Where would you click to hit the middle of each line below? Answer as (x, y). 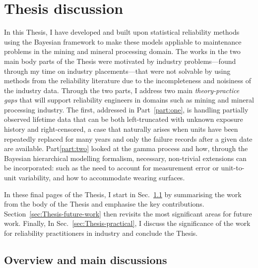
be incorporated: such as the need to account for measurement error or (111, 168)
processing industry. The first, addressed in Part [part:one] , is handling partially (126, 109)
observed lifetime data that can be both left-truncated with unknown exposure (124, 119)
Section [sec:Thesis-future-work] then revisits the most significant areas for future (128, 213)
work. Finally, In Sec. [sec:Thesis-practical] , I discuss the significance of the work (127, 223)
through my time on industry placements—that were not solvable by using (117, 71)
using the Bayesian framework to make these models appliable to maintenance (123, 41)
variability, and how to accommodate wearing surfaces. (102, 178)
